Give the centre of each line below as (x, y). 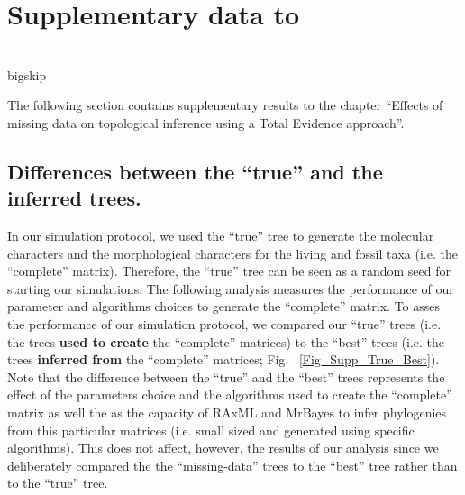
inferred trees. (74, 198)
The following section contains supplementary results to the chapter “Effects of (225, 105)
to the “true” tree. (58, 483)
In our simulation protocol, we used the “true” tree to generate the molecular (221, 236)
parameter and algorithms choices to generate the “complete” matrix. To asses (224, 306)
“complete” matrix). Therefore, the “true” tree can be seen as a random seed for (229, 271)
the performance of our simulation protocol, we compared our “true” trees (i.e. (224, 324)
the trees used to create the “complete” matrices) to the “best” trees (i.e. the (226, 341)
